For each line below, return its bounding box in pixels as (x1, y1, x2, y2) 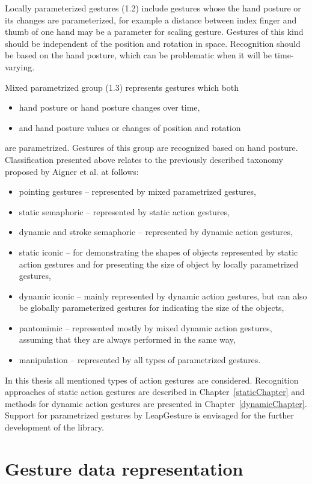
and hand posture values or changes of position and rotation (19, 121, 241, 133)
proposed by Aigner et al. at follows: (5, 165, 139, 177)
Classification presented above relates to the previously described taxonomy (5, 153, 283, 165)
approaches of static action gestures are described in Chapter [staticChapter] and (5, 385, 305, 398)
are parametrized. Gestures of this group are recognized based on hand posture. (5, 141, 298, 154)
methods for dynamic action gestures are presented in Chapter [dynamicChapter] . (5, 397, 307, 409)
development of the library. (5, 421, 104, 433)
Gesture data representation (5, 456, 243, 480)
